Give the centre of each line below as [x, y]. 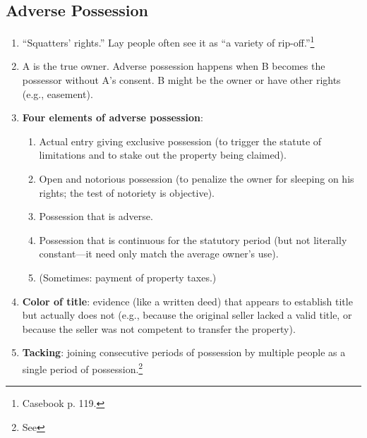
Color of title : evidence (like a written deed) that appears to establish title [187, 301]
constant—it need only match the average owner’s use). [159, 254]
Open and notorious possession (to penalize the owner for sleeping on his [197, 179]
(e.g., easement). [58, 93]
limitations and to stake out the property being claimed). [163, 155]
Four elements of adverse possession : [113, 117]
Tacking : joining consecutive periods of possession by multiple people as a [184, 352]
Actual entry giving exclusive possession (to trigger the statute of [180, 141]
